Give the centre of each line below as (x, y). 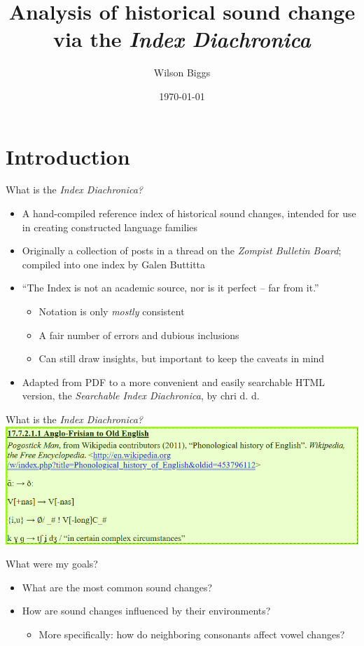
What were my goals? (52, 564)
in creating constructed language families (110, 227)
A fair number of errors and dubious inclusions (139, 335)
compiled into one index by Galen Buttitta (114, 264)
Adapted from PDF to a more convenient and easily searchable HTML (174, 382)
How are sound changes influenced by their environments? (146, 611)
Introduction (68, 156)
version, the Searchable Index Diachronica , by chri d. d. (141, 396)
